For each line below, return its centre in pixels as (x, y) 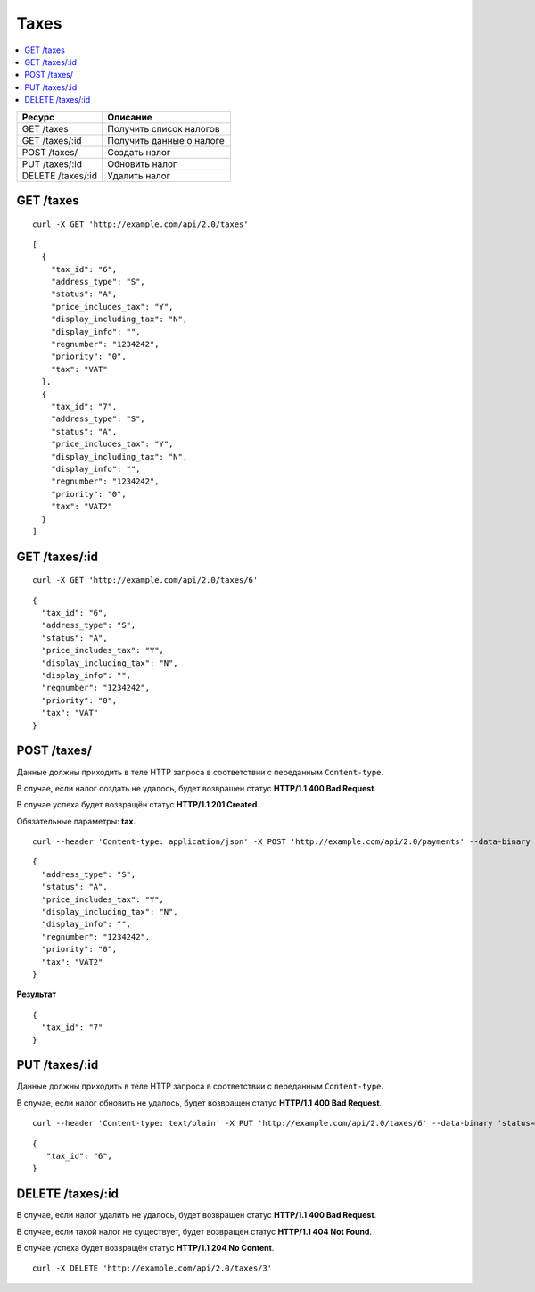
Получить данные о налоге (166, 140)
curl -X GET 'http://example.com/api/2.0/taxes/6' (145, 580)
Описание (130, 117)
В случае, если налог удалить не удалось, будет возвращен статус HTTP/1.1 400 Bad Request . (197, 1215)
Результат (37, 994)
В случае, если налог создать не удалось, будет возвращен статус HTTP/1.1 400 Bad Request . (197, 788)
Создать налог (139, 152)
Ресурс (38, 117)
